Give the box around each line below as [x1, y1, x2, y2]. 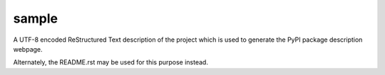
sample [13, 11, 58, 26]
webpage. [13, 45, 43, 53]
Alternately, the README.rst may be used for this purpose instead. [13, 58, 208, 67]
